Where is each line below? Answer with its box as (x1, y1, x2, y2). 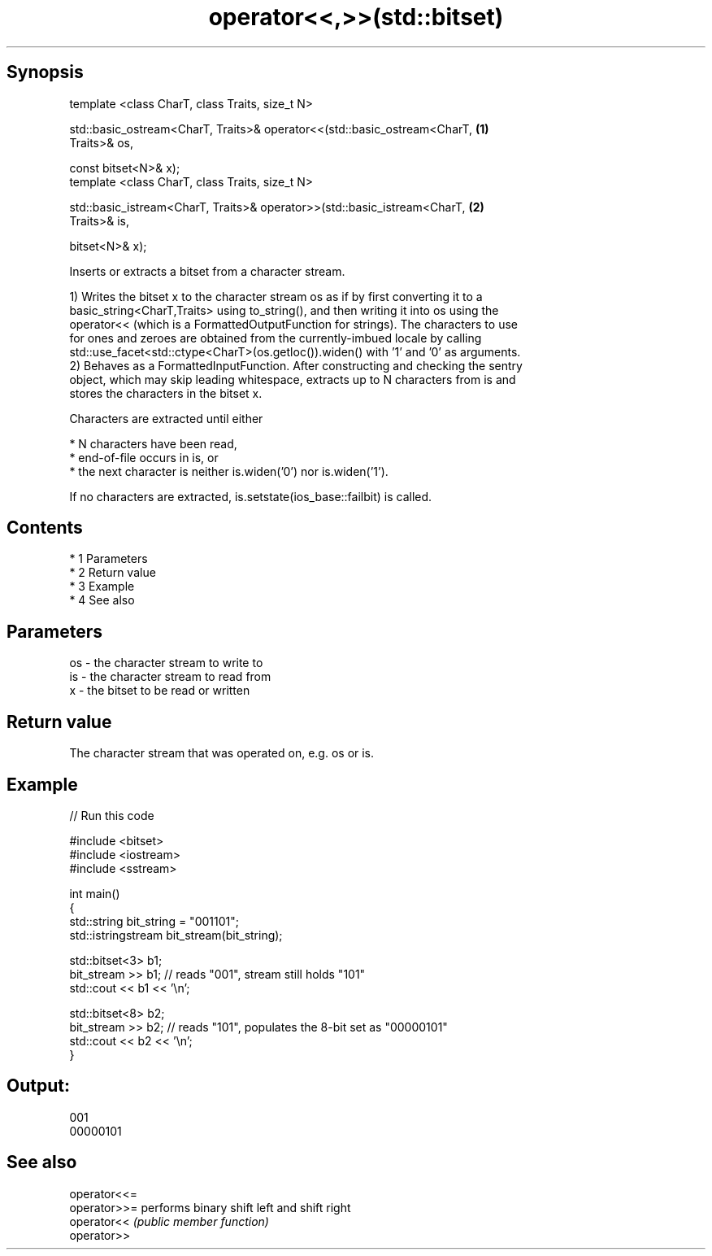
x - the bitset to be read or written (69, 683, 250, 698)
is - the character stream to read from (69, 669, 271, 684)
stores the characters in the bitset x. (69, 386, 263, 400)
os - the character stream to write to (69, 656, 263, 670)
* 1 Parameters (69, 552, 148, 566)
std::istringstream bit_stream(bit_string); (69, 927, 283, 942)
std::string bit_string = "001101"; (69, 914, 239, 928)
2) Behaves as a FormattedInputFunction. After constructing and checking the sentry (69, 358, 523, 373)
